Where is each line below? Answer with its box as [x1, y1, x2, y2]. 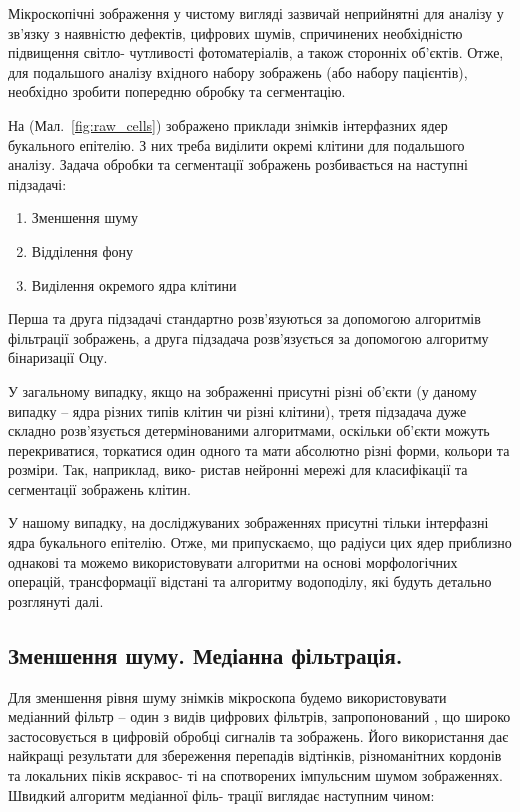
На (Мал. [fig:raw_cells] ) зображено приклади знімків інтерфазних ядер [8, 114, 448, 135]
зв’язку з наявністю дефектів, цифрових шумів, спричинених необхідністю [8, 22, 463, 43]
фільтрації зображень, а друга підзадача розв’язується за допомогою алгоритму [8, 327, 489, 348]
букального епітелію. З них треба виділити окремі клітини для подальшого [8, 134, 465, 155]
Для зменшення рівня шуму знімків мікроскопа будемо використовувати [8, 686, 447, 707]
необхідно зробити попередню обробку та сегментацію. [8, 81, 346, 102]
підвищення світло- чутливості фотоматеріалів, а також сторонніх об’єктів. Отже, [8, 42, 504, 63]
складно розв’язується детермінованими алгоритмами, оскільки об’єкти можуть [8, 420, 490, 441]
